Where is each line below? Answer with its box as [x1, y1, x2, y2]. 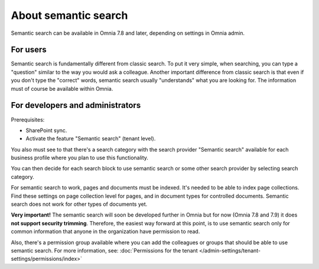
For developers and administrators [11, 100, 141, 110]
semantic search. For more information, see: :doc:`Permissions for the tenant [11, 247, 198, 254]
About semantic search [11, 9, 128, 22]
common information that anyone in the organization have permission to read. [11, 228, 200, 235]
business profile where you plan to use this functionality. [11, 154, 149, 162]
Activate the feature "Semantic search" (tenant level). [25, 135, 156, 142]
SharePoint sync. [25, 127, 67, 134]
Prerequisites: [11, 116, 45, 123]
